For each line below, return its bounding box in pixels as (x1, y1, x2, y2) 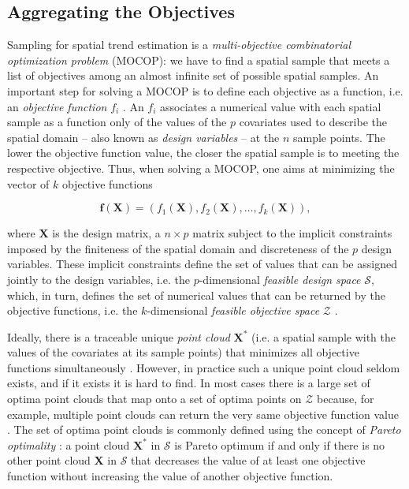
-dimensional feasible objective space (147, 302, 320, 319)
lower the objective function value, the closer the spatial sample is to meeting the (7, 144, 400, 161)
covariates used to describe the (239, 114, 387, 130)
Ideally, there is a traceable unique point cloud (7, 328, 230, 345)
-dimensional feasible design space (199, 271, 361, 287)
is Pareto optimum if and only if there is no (174, 436, 385, 453)
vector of (7, 175, 50, 192)
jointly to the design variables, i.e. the (7, 271, 190, 287)
